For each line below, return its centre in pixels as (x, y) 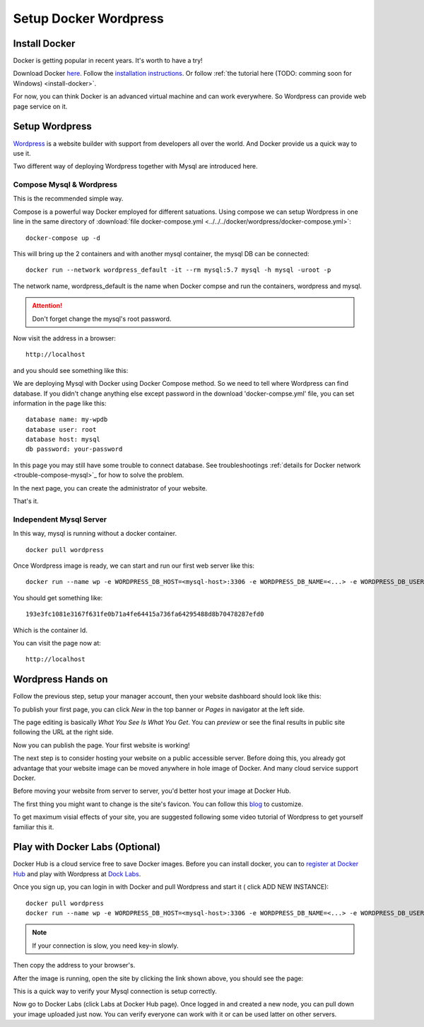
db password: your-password (74, 449)
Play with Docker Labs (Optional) (87, 847)
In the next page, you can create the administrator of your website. (110, 488)
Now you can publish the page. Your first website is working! (101, 745)
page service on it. (40, 106)
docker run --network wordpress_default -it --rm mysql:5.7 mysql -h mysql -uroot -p (178, 270)
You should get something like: (58, 597)
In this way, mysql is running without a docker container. (95, 534)
